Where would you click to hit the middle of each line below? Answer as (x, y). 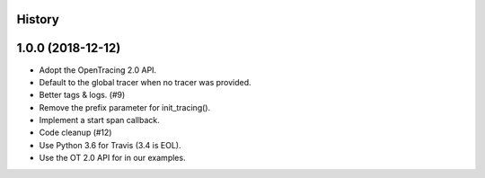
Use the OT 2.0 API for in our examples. (112, 158)
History (38, 19)
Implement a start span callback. (100, 120)
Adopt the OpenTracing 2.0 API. (98, 70)
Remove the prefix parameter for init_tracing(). (125, 107)
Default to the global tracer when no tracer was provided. (145, 82)
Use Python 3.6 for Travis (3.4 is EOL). (110, 145)
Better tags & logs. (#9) (82, 95)
